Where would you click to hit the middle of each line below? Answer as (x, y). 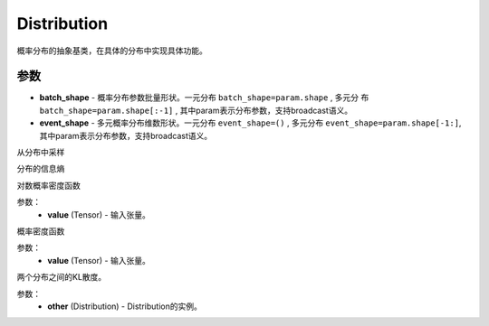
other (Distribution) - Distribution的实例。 (125, 306)
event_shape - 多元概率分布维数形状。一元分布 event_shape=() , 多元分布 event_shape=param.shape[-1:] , (250, 123)
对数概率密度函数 (48, 185)
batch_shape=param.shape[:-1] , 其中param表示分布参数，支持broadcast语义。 (196, 110)
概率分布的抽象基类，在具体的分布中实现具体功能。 (112, 51)
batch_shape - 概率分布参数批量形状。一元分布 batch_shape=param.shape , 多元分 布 (204, 98)
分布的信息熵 (41, 169)
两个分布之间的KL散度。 (62, 277)
